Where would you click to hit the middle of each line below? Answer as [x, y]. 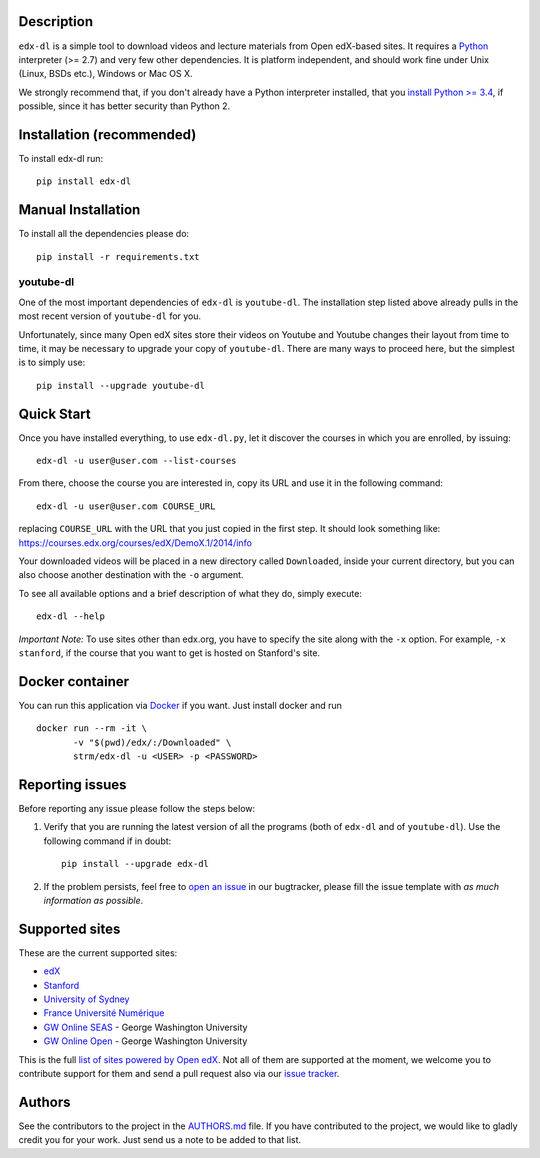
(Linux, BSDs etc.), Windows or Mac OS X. [106, 74]
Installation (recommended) [107, 134]
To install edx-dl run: [61, 158]
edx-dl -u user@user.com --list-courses [136, 461]
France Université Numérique [104, 1013]
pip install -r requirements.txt [118, 256]
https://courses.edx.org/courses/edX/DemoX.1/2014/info [135, 542]
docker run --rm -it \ [92, 728]
